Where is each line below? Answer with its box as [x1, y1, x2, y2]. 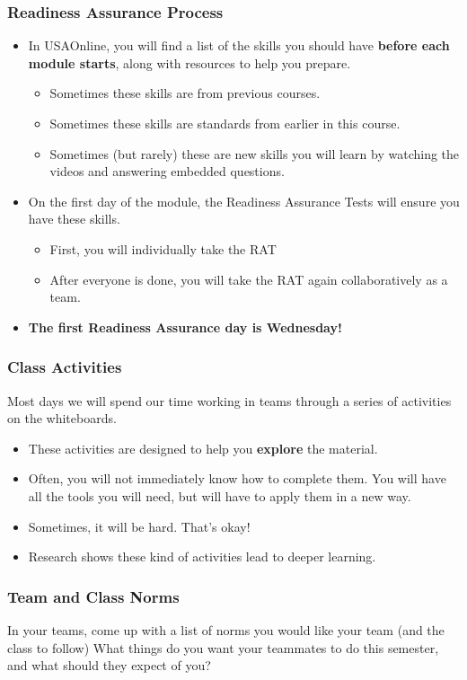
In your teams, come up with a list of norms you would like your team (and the [7, 620, 445, 639]
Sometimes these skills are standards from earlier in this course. [49, 114, 401, 132]
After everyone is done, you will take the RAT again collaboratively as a [49, 269, 448, 288]
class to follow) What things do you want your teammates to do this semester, [7, 638, 439, 657]
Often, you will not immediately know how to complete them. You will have [28, 469, 446, 488]
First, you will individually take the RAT [49, 239, 277, 258]
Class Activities [7, 356, 122, 378]
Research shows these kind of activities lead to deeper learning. [28, 547, 376, 566]
